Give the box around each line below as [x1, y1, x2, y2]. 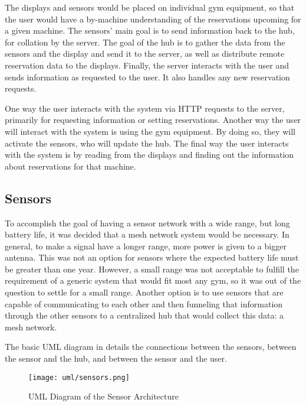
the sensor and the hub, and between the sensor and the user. [5, 352, 227, 365]
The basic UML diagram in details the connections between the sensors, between [5, 340, 297, 353]
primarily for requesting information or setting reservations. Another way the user [5, 113, 301, 126]
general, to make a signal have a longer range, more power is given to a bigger [5, 239, 287, 252]
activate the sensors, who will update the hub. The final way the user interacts [5, 137, 289, 149]
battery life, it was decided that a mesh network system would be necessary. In [5, 228, 289, 241]
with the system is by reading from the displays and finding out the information [5, 148, 294, 161]
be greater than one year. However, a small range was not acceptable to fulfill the [5, 262, 299, 275]
